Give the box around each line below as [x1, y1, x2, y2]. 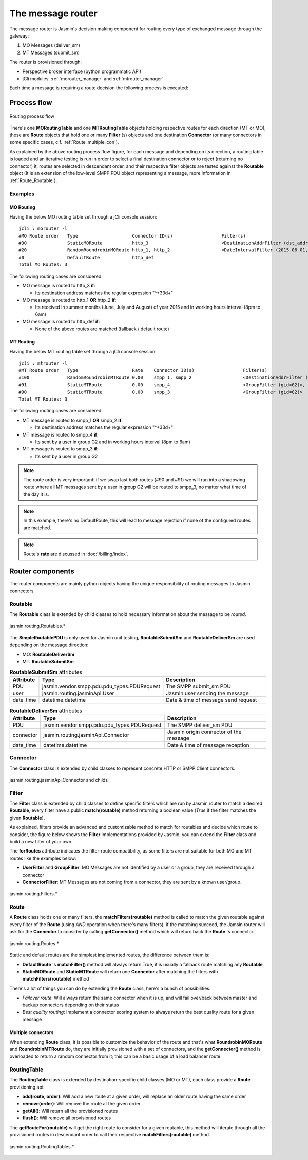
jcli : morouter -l [18, 226, 68, 231]
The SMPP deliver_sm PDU [167, 721, 233, 729]
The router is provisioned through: [9, 59, 82, 65]
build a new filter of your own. [9, 838, 73, 844]
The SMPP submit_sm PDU [166, 683, 231, 690]
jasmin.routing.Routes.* [9, 940, 59, 946]
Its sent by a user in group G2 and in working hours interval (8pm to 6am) [35, 439, 191, 445]
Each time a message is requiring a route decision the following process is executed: [9, 85, 188, 91]
